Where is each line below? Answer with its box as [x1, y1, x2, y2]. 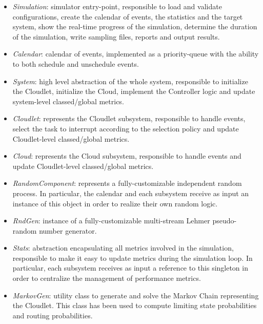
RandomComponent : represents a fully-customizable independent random [12, 178, 242, 188]
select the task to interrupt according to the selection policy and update [12, 123, 239, 134]
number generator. [39, 225, 97, 236]
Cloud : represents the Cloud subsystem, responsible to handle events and [12, 150, 241, 161]
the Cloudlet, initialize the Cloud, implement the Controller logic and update [12, 86, 255, 97]
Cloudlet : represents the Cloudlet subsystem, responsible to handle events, [12, 113, 246, 124]
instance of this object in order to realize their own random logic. [12, 198, 218, 208]
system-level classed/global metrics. [12, 96, 124, 106]
